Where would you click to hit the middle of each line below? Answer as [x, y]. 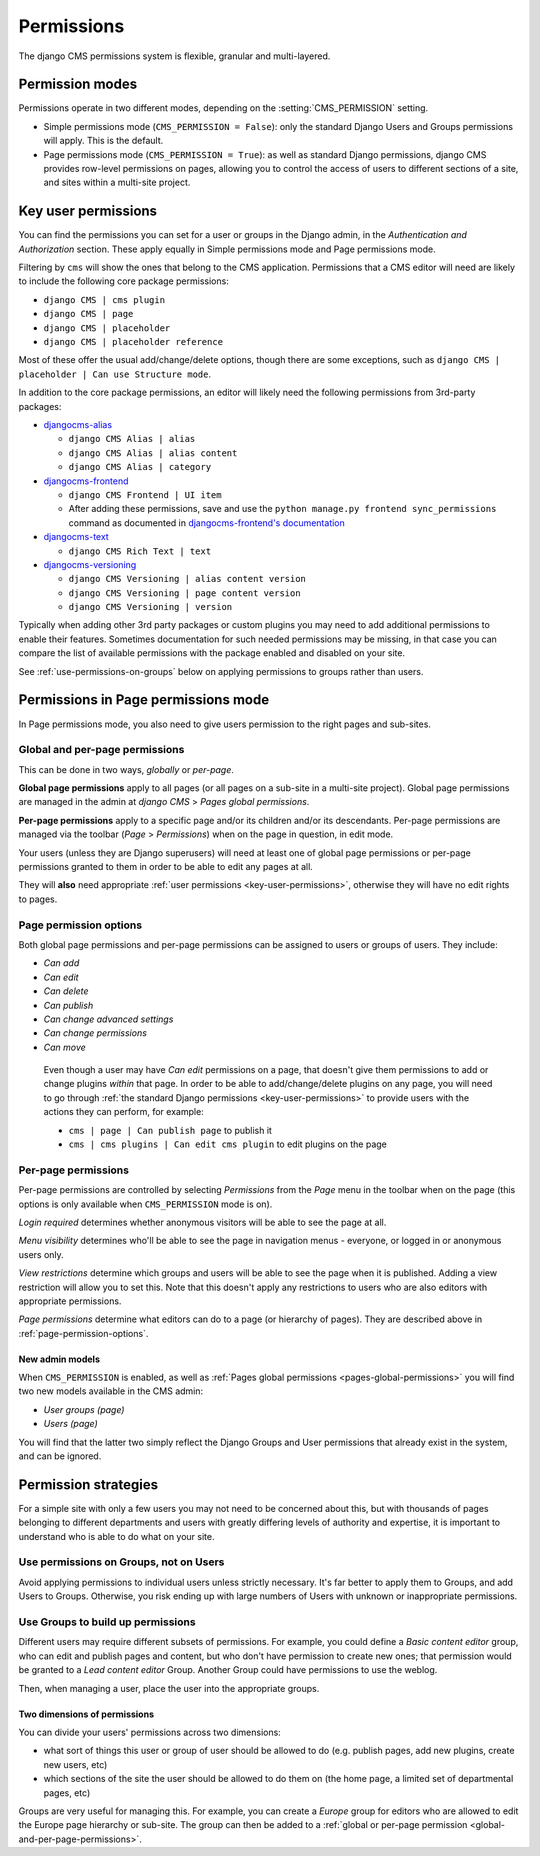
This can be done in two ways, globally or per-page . [126, 769]
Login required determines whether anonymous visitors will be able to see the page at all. [202, 1222]
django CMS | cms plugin [104, 299]
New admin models [59, 1359]
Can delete [66, 991]
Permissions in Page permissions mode [144, 700]
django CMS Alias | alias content [153, 453]
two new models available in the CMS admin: [111, 1391]
